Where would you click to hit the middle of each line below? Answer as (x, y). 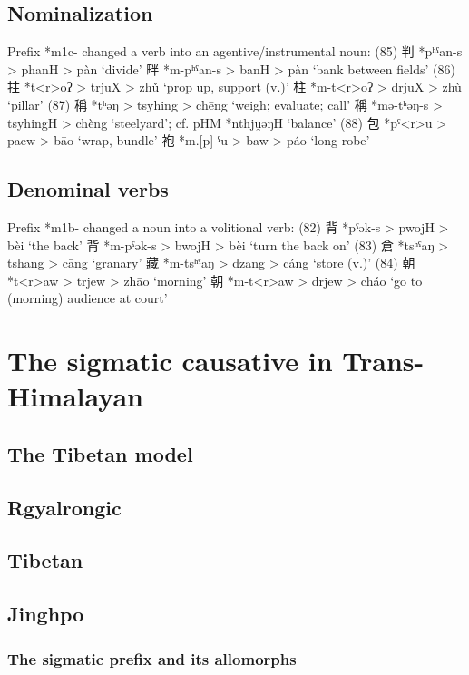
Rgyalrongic (64, 507)
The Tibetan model (100, 453)
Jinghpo (46, 614)
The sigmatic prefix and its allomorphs (152, 658)
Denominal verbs (88, 189)
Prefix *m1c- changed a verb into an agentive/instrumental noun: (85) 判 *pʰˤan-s (235, 51)
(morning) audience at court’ (88, 298)
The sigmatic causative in (170, 361)
